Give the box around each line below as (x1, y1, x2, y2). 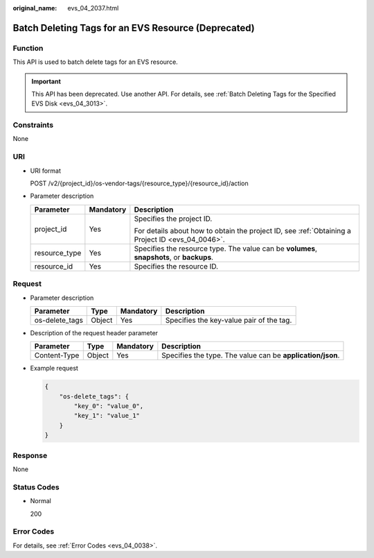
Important (31, 77, 62, 85)
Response (12, 450, 48, 460)
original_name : (12, 4, 57, 12)
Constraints (12, 120, 54, 130)
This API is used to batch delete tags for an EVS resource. (12, 58, 178, 66)
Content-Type (34, 350, 80, 360)
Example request (30, 364, 79, 373)
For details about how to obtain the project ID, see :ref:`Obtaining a (134, 226, 351, 235)
